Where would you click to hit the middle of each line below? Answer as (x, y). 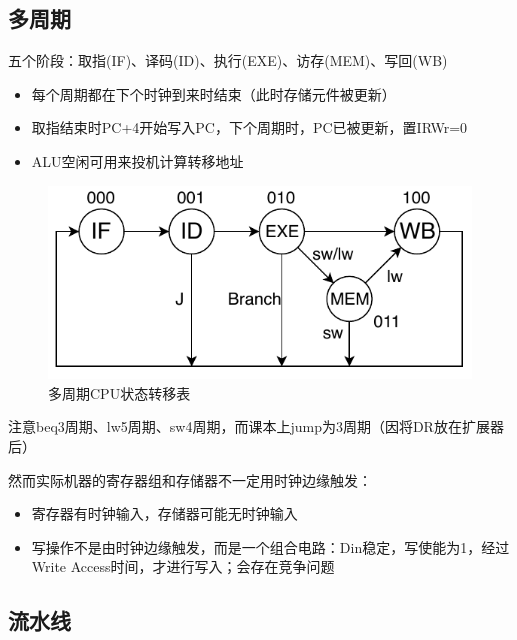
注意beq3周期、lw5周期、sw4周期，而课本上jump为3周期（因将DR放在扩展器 (256, 426)
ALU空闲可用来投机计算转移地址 (137, 160)
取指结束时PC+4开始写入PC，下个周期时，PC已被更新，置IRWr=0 (249, 127)
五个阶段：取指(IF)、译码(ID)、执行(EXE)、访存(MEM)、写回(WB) (228, 60)
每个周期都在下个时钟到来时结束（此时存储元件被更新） (213, 93)
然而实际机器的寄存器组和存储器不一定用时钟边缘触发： (190, 479)
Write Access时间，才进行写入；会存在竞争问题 (183, 566)
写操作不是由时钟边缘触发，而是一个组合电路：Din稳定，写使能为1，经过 (270, 546)
